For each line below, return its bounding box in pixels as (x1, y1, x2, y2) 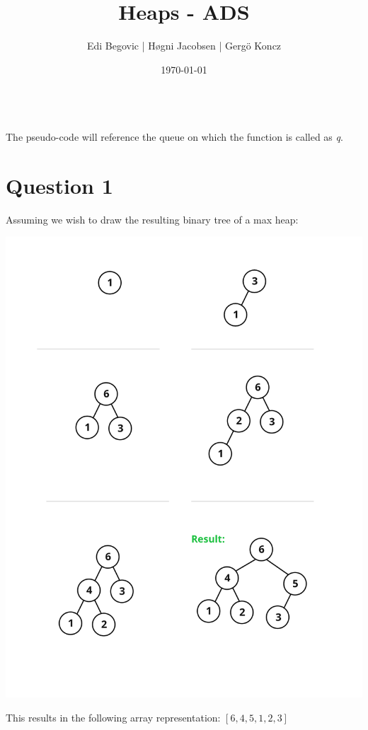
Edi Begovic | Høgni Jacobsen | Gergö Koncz (86, 38, 282, 53)
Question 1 (6, 170, 113, 199)
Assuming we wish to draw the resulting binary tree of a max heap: (6, 212, 299, 226)
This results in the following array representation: (6, 709, 221, 724)
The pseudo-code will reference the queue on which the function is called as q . (6, 129, 343, 144)
